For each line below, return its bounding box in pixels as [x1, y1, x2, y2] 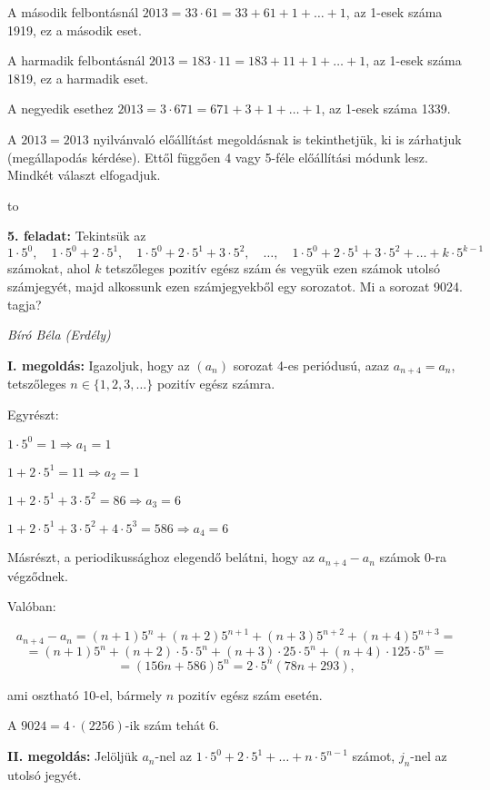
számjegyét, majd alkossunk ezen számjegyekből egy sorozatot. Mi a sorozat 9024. [7, 277, 463, 296]
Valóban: [7, 597, 56, 616]
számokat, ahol [7, 259, 91, 278]
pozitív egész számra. [156, 374, 275, 393]
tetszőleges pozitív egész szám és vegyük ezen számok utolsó [105, 259, 441, 278]
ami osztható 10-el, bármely [7, 685, 163, 704]
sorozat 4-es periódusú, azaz [233, 355, 390, 374]
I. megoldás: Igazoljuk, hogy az [7, 355, 190, 374]
